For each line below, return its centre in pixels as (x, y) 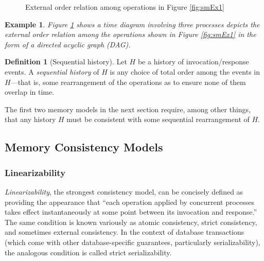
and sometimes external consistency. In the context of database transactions (125, 232)
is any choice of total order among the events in (185, 71)
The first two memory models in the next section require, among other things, (128, 109)
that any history (30, 119)
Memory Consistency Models (84, 147)
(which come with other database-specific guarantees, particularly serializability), (133, 242)
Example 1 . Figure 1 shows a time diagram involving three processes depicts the (132, 24)
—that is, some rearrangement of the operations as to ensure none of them (128, 82)
